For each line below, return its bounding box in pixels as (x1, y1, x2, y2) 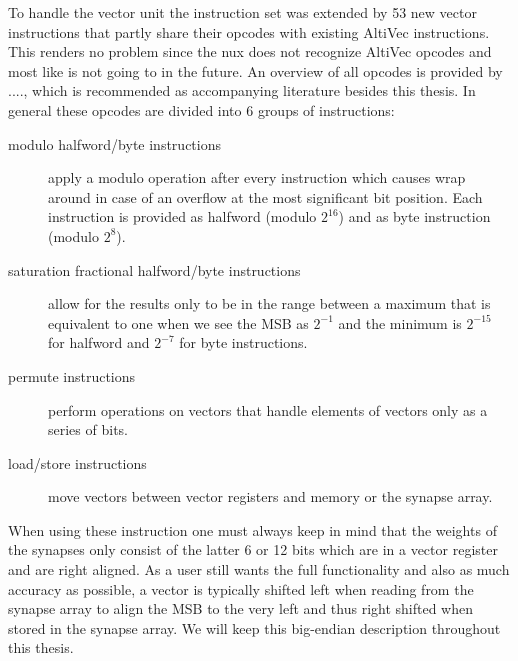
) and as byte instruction (338, 206, 491, 227)
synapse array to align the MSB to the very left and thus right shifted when (8, 598, 474, 619)
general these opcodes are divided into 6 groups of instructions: (8, 99, 395, 120)
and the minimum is (338, 312, 462, 333)
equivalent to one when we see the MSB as (48, 312, 309, 333)
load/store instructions (8, 452, 147, 473)
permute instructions (8, 365, 136, 386)
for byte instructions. (179, 332, 308, 353)
